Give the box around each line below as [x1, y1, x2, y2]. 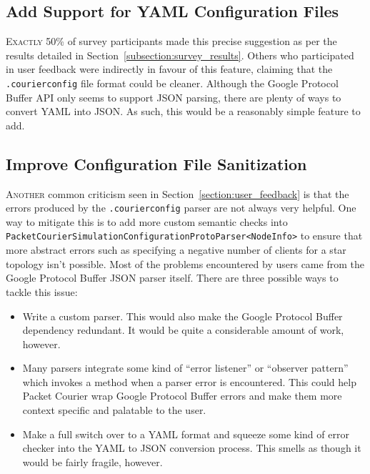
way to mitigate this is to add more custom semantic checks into [6, 214, 288, 229]
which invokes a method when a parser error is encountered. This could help [22, 374, 356, 389]
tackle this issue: [6, 284, 78, 299]
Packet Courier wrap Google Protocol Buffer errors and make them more [22, 388, 342, 403]
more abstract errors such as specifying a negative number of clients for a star [6, 242, 346, 257]
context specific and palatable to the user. [22, 403, 206, 418]
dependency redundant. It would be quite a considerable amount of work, [22, 322, 344, 337]
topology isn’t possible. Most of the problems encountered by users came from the [6, 256, 364, 271]
